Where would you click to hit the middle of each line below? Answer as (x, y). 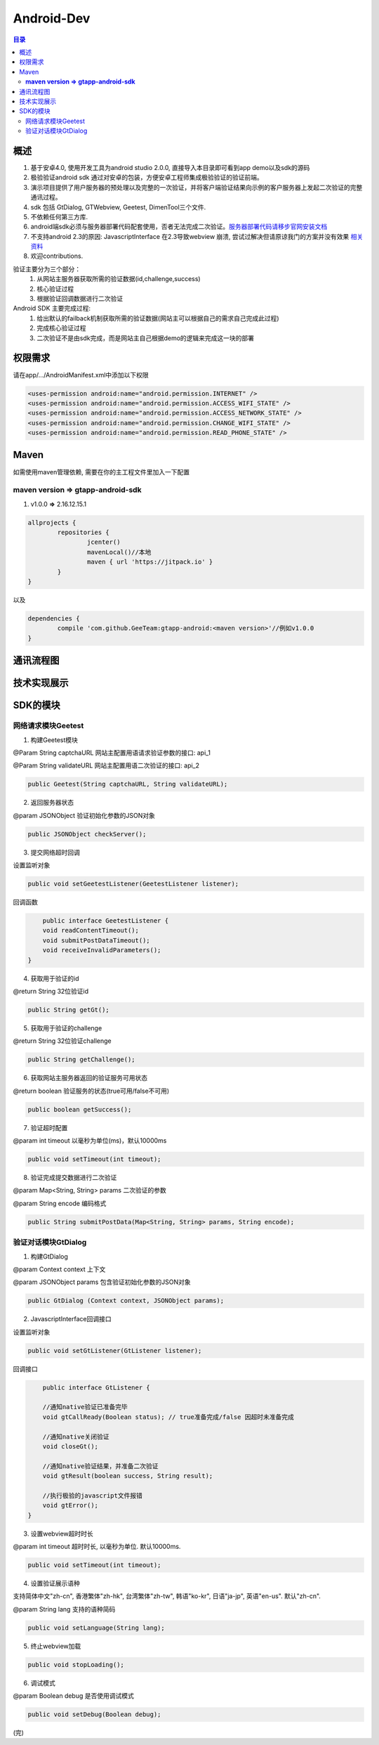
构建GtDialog (49, 1256)
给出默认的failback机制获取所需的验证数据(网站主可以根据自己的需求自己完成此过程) (158, 318)
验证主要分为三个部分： (47, 269)
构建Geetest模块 (54, 740)
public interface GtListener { (96, 1387)
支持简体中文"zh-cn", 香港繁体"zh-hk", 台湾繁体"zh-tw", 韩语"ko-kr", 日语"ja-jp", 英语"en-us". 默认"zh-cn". (167, 1596)
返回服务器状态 (52, 803)
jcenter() (104, 542)
